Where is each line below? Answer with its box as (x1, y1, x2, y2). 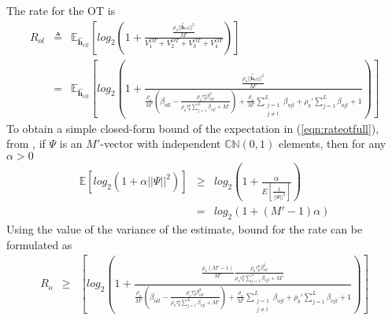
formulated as (6, 236, 72, 252)
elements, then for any (278, 135, 386, 152)
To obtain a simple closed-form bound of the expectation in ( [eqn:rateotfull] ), (6, 120, 379, 136)
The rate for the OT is (6, 2, 116, 18)
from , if (6, 135, 46, 152)
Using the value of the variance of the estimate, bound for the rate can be (6, 221, 363, 237)
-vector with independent (100, 135, 221, 152)
